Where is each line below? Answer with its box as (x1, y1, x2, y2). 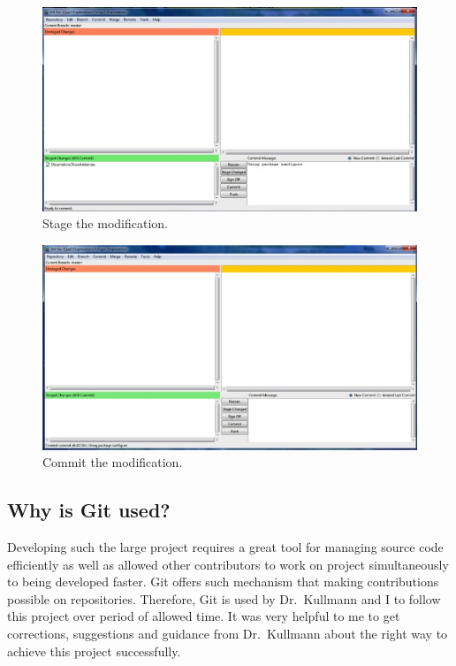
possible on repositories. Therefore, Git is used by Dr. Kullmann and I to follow (7, 589, 441, 608)
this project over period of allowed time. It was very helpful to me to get (7, 607, 400, 625)
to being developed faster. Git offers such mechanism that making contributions (7, 572, 439, 591)
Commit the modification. (42, 453, 183, 471)
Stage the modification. (42, 214, 168, 233)
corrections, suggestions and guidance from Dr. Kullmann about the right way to (7, 624, 448, 643)
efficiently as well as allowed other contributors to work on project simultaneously (7, 555, 449, 573)
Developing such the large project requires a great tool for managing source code (7, 538, 444, 556)
